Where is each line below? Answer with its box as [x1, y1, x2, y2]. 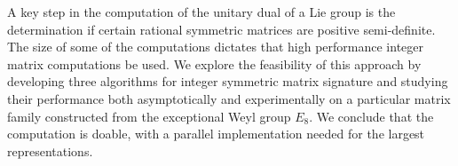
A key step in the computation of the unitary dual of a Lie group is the [7, 3, 396, 20]
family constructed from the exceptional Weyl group [7, 107, 291, 125]
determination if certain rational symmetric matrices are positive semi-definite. [7, 20, 436, 38]
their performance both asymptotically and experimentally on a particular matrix [7, 89, 451, 107]
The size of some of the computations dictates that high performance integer [7, 37, 423, 56]
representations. [7, 141, 93, 160]
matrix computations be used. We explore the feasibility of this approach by [7, 54, 422, 73]
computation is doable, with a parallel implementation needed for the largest [7, 124, 425, 143]
